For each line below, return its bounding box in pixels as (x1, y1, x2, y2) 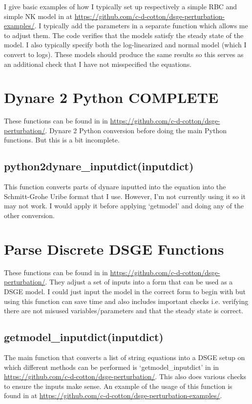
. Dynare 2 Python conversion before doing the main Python (45, 125, 227, 135)
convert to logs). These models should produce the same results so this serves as (4, 49, 244, 59)
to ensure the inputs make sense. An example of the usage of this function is (4, 381, 232, 391)
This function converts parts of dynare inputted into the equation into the (4, 182, 226, 192)
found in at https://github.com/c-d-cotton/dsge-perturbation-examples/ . (4, 390, 222, 401)
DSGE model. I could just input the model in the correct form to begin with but (4, 286, 246, 296)
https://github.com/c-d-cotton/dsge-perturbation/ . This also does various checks (4, 371, 247, 382)
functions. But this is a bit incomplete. (4, 135, 120, 145)
